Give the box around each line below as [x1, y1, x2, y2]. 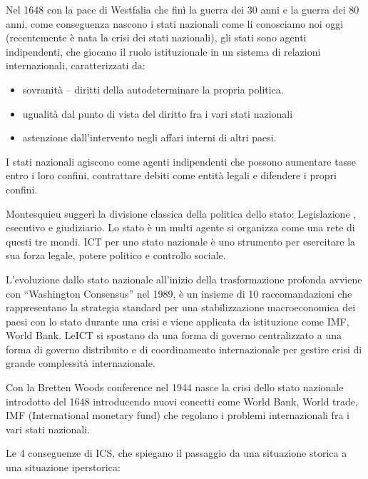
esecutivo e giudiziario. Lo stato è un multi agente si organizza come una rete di [6, 220, 355, 235]
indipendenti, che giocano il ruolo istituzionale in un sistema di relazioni [6, 44, 321, 59]
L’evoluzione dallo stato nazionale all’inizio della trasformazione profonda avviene [6, 271, 362, 286]
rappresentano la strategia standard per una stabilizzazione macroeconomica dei [6, 300, 356, 315]
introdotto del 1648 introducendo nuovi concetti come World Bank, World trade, [6, 393, 358, 408]
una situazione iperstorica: [6, 460, 121, 475]
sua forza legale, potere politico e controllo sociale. [6, 248, 226, 263]
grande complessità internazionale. [6, 356, 155, 370]
